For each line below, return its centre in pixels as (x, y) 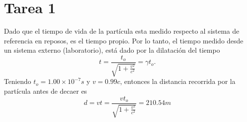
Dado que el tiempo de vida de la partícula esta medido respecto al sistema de (122, 31)
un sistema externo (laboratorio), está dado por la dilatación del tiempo (112, 50)
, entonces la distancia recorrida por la (178, 81)
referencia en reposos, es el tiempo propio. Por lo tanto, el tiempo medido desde (124, 40)
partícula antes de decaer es (46, 91)
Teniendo (18, 81)
